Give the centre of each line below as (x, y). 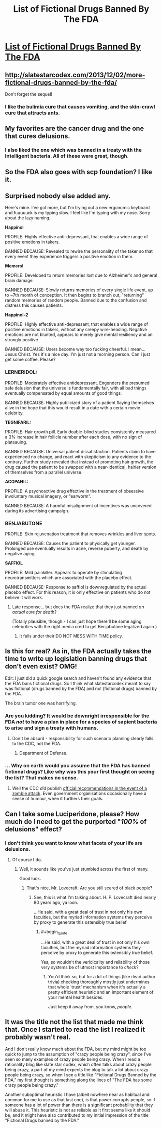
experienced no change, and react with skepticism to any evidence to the (78, 457)
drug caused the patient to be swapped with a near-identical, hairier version (81, 467)
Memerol (14, 266)
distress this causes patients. (34, 305)
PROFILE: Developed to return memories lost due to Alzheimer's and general (81, 275)
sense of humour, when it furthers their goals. (58, 799)
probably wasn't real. (38, 1037)
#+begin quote (54, 932)
